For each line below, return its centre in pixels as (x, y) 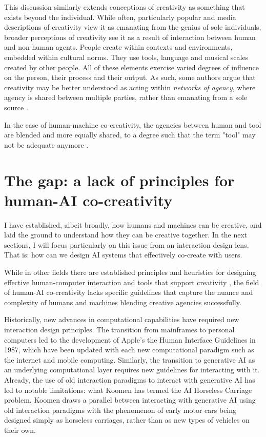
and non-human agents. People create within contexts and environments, (118, 47)
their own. (20, 430)
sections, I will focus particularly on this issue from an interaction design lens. (127, 244)
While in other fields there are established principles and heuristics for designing (130, 272)
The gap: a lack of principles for (119, 180)
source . (16, 107)
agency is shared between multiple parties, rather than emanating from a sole (126, 97)
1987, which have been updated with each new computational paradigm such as (129, 350)
